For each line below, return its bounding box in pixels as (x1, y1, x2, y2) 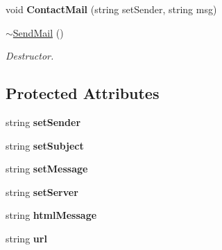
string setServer (6, 184, 78, 199)
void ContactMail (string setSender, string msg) (6, 2, 217, 16)
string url (6, 231, 47, 245)
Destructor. (6, 48, 54, 63)
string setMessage (6, 161, 88, 176)
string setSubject (6, 138, 84, 152)
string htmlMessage (6, 208, 97, 222)
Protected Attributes (6, 82, 160, 104)
